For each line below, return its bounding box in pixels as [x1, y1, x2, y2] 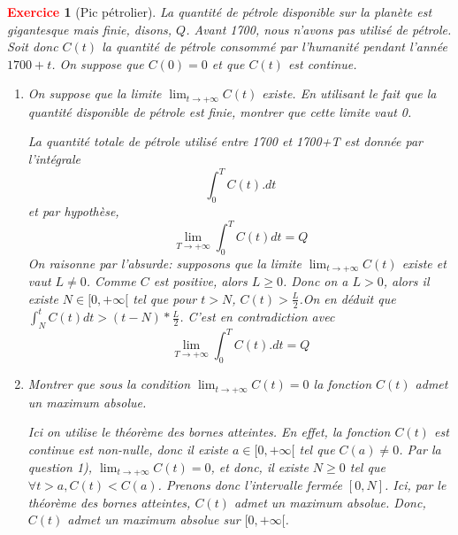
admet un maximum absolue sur [67, 510, 240, 529]
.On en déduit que [299, 289, 396, 307]
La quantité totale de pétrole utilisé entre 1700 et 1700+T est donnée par [27, 132, 424, 151]
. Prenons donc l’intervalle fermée [157, 475, 342, 493]
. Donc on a [282, 272, 348, 291]
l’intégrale [27, 150, 81, 168]
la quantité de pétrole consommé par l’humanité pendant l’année [102, 37, 447, 56]
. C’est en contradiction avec [179, 307, 335, 326]
